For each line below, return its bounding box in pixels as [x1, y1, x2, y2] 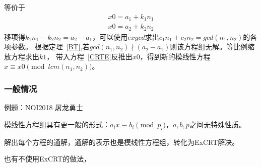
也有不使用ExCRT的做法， [4, 153, 91, 164]
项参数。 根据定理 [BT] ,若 [4, 41, 90, 52]
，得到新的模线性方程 [140, 51, 211, 61]
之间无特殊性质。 [189, 119, 246, 129]
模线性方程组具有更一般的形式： [4, 119, 110, 129]
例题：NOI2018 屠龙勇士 [4, 102, 84, 113]
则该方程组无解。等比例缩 [170, 41, 255, 52]
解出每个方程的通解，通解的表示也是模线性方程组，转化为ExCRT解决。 [4, 136, 239, 147]
